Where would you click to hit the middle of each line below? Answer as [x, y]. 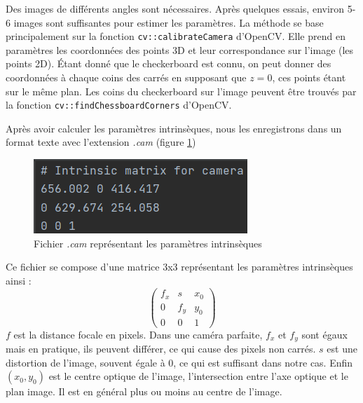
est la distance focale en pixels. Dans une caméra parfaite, [138, 334]
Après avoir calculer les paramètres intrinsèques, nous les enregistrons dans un [174, 128]
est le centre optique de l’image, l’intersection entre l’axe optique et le [198, 376]
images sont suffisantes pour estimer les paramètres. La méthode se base [169, 22]
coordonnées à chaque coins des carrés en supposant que [126, 77]
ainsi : [19, 280]
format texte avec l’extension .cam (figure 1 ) [101, 142]
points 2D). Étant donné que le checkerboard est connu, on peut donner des [169, 63]
